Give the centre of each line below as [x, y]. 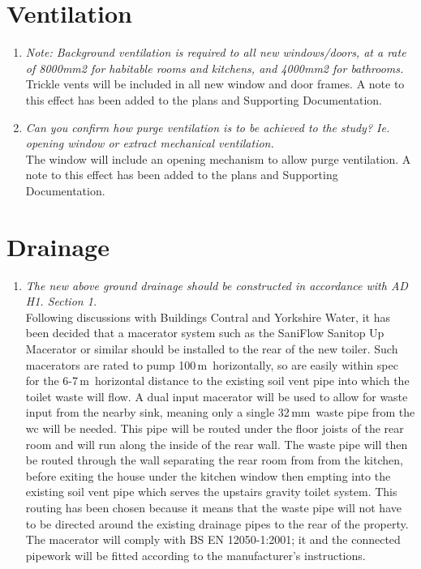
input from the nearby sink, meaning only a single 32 [157, 412]
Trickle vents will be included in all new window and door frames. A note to [215, 84]
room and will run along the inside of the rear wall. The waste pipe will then [217, 444]
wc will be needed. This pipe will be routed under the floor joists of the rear [215, 428]
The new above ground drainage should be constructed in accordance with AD [217, 285]
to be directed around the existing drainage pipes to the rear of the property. [217, 523]
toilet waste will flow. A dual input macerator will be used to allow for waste [217, 396]
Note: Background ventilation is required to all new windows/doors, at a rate [216, 52]
